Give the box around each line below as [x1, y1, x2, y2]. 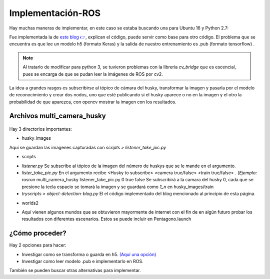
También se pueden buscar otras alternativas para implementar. [9, 268, 141, 274]
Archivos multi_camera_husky [9, 112, 106, 120]
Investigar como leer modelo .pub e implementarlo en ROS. [21, 259, 143, 265]
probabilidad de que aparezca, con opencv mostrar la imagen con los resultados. [9, 99, 177, 105]
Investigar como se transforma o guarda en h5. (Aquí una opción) [21, 251, 156, 257]
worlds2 [21, 200, 38, 206]
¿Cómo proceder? [9, 229, 67, 238]
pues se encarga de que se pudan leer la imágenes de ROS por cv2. [22, 71, 163, 77]
